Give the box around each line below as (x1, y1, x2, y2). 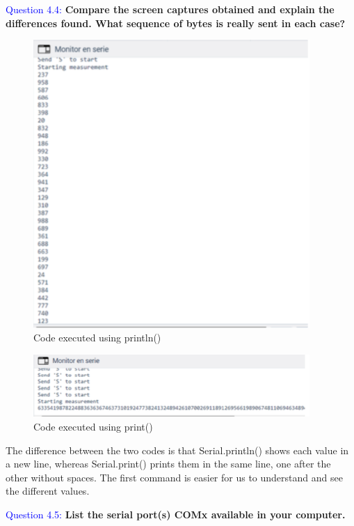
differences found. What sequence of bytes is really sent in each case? (6, 15, 346, 30)
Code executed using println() (33, 330, 161, 345)
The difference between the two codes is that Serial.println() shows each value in (6, 442, 349, 457)
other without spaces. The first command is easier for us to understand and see (6, 470, 343, 484)
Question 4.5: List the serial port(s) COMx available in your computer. (6, 506, 346, 521)
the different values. (6, 484, 90, 498)
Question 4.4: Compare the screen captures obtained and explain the (6, 2, 335, 16)
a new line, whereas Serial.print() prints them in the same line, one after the (6, 456, 331, 471)
